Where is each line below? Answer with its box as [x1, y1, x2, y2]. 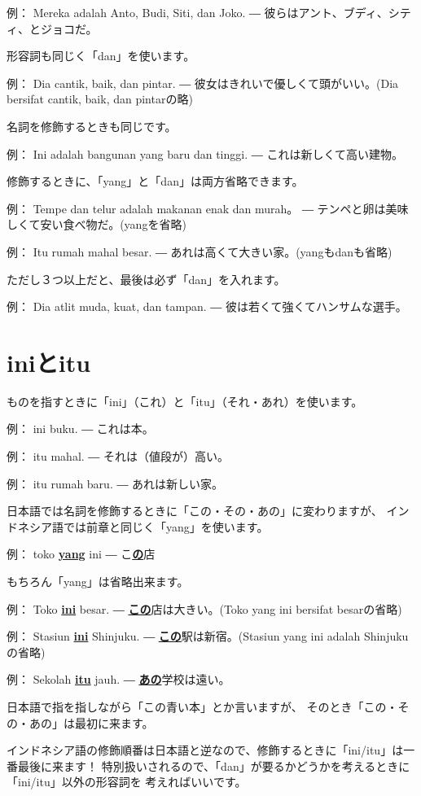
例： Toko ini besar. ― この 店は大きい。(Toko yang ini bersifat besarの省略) [7, 600, 402, 617]
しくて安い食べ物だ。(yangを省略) [7, 216, 186, 233]
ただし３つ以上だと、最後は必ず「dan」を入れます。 [7, 270, 286, 287]
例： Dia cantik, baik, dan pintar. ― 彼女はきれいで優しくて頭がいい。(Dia [7, 74, 399, 91]
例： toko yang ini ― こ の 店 [7, 545, 156, 562]
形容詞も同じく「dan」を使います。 [7, 47, 195, 64]
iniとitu [7, 345, 91, 378]
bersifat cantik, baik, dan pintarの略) [7, 90, 193, 107]
